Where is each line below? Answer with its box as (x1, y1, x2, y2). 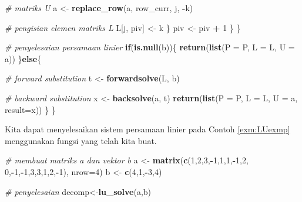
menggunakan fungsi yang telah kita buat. (5, 134, 157, 146)
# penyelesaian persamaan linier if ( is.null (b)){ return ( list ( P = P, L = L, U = (5, 41, 295, 53)
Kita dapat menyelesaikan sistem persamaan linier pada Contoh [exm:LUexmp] (5, 123, 290, 135)
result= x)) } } (5, 103, 56, 115)
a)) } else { (5, 52, 42, 64)
